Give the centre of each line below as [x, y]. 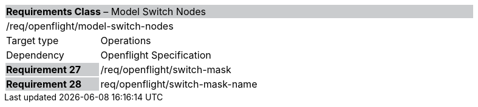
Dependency [35, 55]
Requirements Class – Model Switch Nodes [106, 11]
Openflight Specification [156, 55]
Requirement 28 [44, 84]
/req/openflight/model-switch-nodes [90, 26]
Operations [126, 41]
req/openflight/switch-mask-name [179, 84]
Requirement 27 [44, 70]
